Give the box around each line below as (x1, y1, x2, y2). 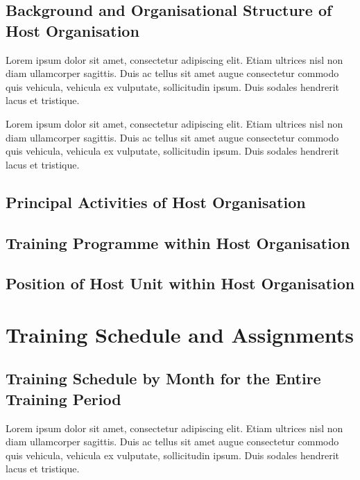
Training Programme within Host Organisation (6, 232, 350, 253)
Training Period (6, 388, 121, 409)
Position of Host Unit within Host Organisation (6, 273, 355, 294)
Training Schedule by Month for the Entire (6, 368, 321, 389)
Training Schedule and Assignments (6, 320, 354, 348)
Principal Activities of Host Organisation (6, 191, 306, 212)
